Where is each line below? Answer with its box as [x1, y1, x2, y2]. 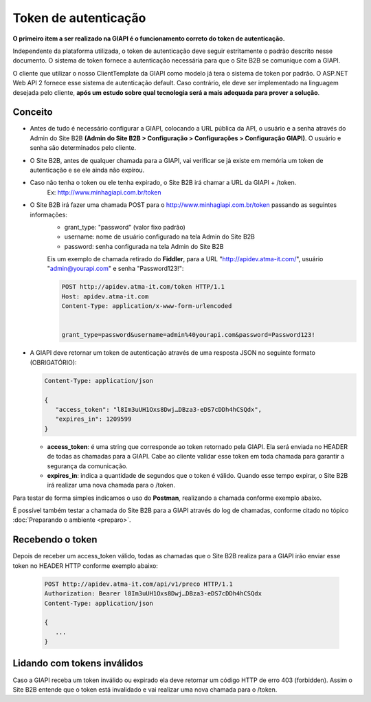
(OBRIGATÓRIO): [30, 358, 77, 366]
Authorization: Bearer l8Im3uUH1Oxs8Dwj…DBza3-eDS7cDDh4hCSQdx [44, 590, 262, 597]
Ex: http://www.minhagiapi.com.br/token [47, 188, 161, 196]
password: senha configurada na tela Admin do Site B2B [64, 242, 224, 250]
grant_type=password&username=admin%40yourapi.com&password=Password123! [61, 331, 315, 339]
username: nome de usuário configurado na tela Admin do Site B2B [64, 232, 256, 241]
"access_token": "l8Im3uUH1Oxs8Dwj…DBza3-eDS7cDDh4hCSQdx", [55, 406, 262, 413]
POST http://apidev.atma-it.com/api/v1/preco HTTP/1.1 [44, 580, 233, 588]
